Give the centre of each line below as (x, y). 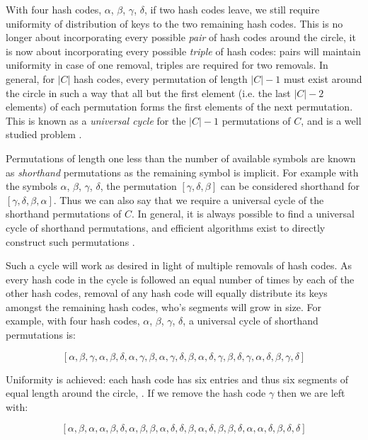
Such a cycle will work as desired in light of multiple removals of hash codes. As (179, 265)
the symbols (31, 186)
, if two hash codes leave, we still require (232, 9)
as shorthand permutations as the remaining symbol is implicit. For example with (182, 172)
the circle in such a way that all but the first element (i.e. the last (148, 92)
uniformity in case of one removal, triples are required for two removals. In (167, 65)
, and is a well (331, 120)
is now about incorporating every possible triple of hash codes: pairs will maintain (183, 51)
